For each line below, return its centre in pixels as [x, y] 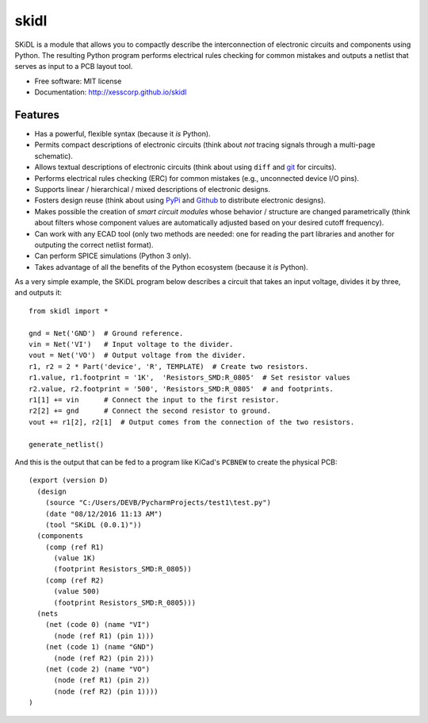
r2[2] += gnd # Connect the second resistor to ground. [150, 411]
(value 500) [77, 592]
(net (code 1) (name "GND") [99, 647]
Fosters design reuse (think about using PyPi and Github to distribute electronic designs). [180, 200]
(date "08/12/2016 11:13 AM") [103, 513]
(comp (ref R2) [75, 580]
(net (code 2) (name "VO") [97, 669]
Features [37, 115]
